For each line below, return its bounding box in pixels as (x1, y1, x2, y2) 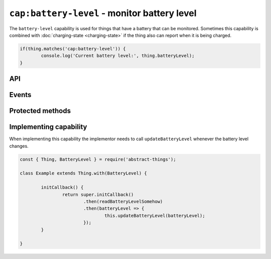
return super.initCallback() (62, 192, 134, 197)
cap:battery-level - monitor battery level (9, 8, 197, 19)
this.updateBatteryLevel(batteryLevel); (104, 213, 205, 218)
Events (9, 91, 32, 99)
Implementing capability (9, 123, 87, 131)
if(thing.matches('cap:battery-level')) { (20, 46, 126, 51)
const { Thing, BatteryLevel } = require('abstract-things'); (20, 156, 176, 162)
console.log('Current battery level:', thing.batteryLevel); (41, 53, 195, 59)
